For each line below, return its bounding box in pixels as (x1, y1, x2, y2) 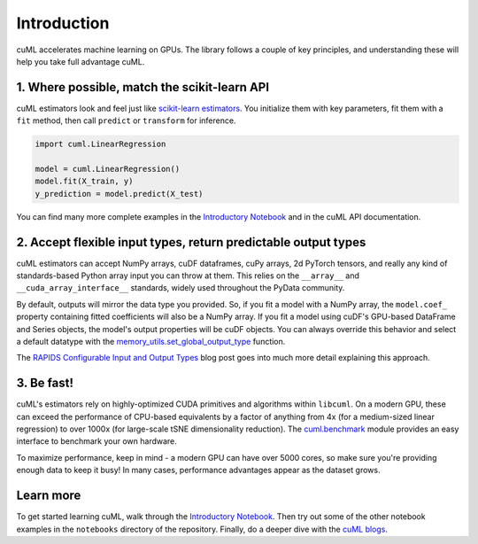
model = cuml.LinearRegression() (35, 164, 181, 174)
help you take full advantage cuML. (16, 56, 145, 66)
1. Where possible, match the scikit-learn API (16, 80, 270, 95)
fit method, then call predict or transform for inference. (16, 115, 236, 126)
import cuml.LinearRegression (35, 139, 166, 150)
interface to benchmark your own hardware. (16, 436, 177, 447)
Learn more (16, 488, 81, 503)
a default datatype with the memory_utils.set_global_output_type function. (16, 337, 286, 347)
